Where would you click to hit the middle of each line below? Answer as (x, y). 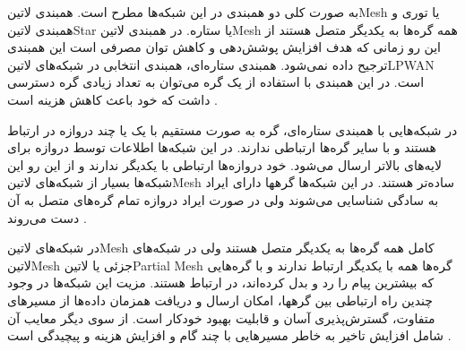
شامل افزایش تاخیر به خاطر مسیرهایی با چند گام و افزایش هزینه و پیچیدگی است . (229, 335)
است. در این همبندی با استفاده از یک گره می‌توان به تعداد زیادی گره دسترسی (216, 82)
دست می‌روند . (47, 217)
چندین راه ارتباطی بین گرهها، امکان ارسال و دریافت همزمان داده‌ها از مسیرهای (220, 300)
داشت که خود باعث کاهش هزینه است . (112, 99)
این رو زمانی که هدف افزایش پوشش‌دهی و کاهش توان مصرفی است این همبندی (224, 47)
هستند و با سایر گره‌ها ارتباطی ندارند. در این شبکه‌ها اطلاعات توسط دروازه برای (222, 147)
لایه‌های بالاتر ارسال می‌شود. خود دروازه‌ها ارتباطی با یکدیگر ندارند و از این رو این (224, 164)
